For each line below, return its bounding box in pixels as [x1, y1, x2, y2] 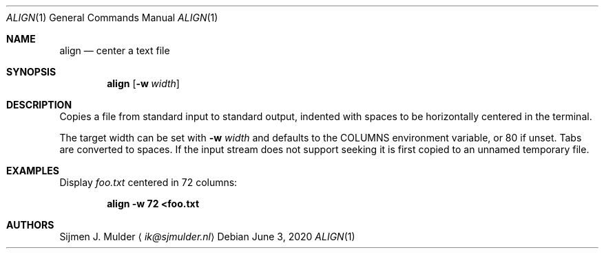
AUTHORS [6, 219, 54, 231]
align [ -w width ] [107, 78, 180, 89]
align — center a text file [59, 45, 170, 56]
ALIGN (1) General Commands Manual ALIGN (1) [6, 12, 218, 23]
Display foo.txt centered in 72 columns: [59, 176, 238, 188]
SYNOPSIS [6, 66, 56, 78]
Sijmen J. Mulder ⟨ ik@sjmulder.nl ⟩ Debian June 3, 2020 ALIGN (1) [59, 231, 355, 242]
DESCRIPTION [6, 99, 72, 111]
